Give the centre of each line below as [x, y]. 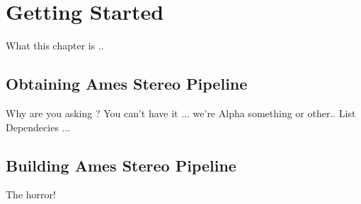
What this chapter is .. [55, 46]
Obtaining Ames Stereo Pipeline [127, 84]
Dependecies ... [38, 127]
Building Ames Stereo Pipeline [121, 165]
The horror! [31, 194]
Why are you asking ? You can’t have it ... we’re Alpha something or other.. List [181, 113]
